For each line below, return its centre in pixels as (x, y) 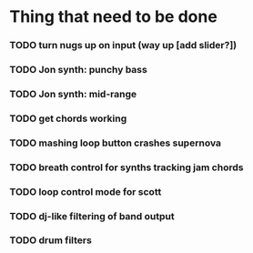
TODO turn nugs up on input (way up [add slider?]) (123, 46)
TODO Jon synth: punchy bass (78, 70)
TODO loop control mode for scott (86, 191)
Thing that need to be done (114, 17)
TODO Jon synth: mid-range (73, 94)
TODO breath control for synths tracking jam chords (126, 167)
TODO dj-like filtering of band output (92, 216)
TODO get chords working (68, 118)
